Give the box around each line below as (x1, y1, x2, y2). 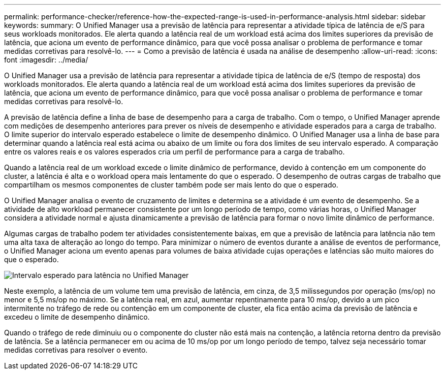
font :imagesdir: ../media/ (4, 55, 88, 64)
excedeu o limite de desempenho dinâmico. (4, 313, 150, 321)
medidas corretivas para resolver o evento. (4, 346, 148, 354)
